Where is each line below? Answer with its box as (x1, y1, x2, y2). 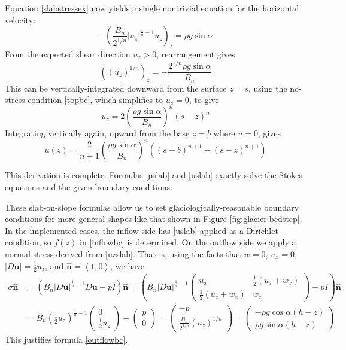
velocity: (5, 13, 35, 26)
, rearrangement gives (156, 47, 235, 60)
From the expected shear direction (5, 47, 130, 60)
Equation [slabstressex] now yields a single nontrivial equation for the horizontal (5, 2, 299, 14)
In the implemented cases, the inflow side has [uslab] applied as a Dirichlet (5, 224, 278, 236)
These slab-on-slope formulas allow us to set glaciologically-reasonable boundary (5, 200, 299, 213)
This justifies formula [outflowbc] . (5, 333, 128, 345)
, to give (189, 93, 219, 106)
